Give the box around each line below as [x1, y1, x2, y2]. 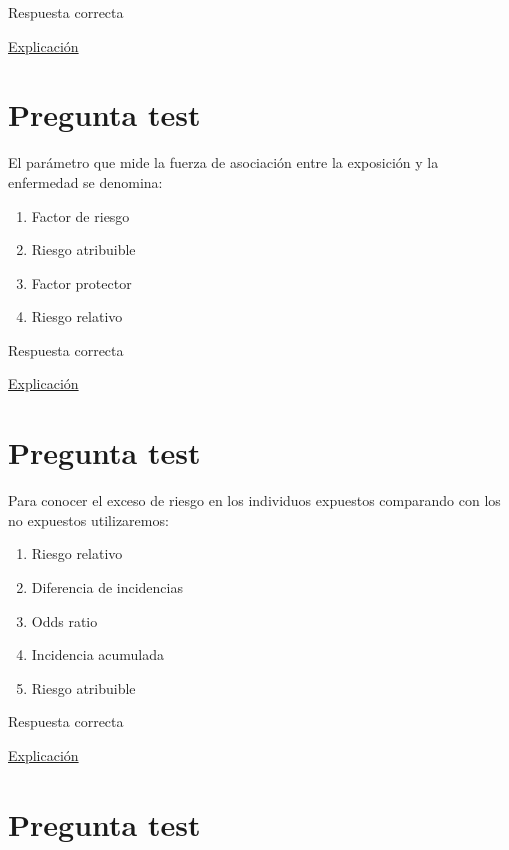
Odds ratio [31, 610, 98, 631]
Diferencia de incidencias [31, 576, 183, 597]
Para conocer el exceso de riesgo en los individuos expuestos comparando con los [8, 490, 501, 511]
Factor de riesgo [31, 205, 130, 226]
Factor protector [31, 272, 132, 293]
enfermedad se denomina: [8, 171, 163, 192]
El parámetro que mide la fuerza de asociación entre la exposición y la [8, 152, 439, 173]
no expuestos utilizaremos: [8, 509, 169, 530]
